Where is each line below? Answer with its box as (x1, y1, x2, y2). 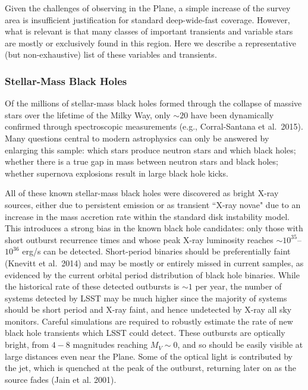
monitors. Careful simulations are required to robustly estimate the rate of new (5, 314, 293, 327)
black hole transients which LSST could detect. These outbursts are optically (5, 326, 285, 339)
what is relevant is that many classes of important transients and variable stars (5, 25, 293, 37)
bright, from (5, 338, 49, 351)
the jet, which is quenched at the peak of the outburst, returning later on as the (5, 361, 297, 374)
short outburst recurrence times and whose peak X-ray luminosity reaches (5, 233, 274, 246)
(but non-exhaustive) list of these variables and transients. (5, 48, 217, 61)
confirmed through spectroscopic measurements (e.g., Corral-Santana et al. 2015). (5, 120, 303, 133)
